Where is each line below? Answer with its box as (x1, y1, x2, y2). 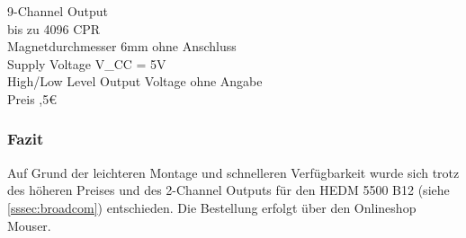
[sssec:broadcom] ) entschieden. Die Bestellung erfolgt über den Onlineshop (7, 198, 417, 216)
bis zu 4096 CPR (7, 19, 101, 38)
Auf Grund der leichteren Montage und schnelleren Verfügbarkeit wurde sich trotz (7, 163, 460, 181)
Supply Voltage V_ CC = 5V (7, 54, 166, 73)
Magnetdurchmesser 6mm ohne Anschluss (7, 37, 237, 56)
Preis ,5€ (7, 89, 57, 108)
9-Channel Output (7, 2, 109, 20)
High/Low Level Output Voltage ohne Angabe (7, 72, 263, 91)
